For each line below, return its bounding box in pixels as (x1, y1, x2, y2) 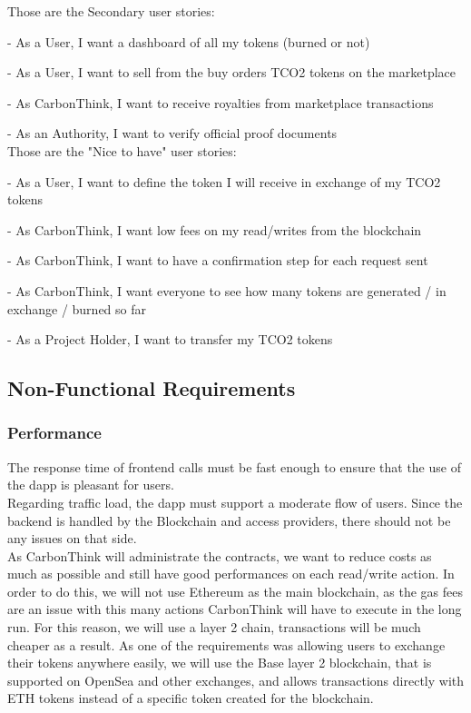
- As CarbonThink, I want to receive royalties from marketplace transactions (7, 93, 434, 112)
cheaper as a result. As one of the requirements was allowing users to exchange (7, 635, 446, 654)
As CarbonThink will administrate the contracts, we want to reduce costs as (7, 546, 432, 565)
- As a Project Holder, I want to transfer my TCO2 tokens (7, 330, 333, 349)
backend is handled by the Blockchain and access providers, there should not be (7, 510, 451, 530)
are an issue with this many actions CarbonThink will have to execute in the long (7, 599, 462, 619)
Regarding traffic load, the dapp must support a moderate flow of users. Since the (7, 492, 463, 511)
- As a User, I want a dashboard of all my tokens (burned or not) (7, 32, 370, 51)
